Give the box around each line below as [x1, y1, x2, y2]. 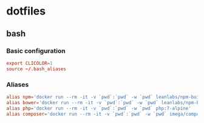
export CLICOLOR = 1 [6, 60, 53, 66]
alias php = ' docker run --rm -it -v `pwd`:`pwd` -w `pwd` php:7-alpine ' [6, 105, 191, 111]
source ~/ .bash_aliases [6, 65, 67, 72]
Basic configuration [6, 47, 66, 55]
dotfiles [6, 4, 46, 18]
